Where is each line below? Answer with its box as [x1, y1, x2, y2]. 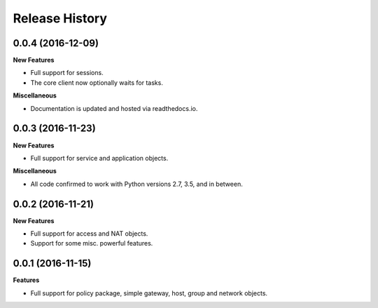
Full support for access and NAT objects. [30, 229, 148, 238]
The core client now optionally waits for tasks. [30, 78, 164, 87]
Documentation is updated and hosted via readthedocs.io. [30, 104, 198, 112]
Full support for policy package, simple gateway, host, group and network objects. [30, 288, 268, 297]
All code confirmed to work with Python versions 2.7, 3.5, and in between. [30, 180, 243, 188]
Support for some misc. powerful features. [30, 239, 153, 248]
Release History [13, 11, 108, 26]
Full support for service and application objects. [30, 154, 169, 162]
